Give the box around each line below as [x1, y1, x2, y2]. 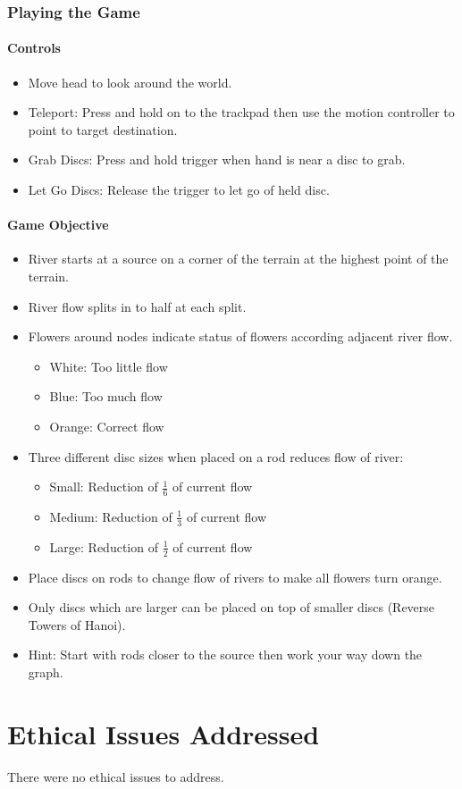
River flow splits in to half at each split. [28, 297, 247, 315]
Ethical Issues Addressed [7, 715, 320, 751]
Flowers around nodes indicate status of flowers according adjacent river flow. [28, 327, 453, 346]
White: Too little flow [49, 357, 168, 375]
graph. [28, 663, 63, 682]
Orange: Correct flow [49, 416, 164, 435]
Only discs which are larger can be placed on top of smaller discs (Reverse [28, 598, 435, 617]
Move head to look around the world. [28, 72, 232, 91]
